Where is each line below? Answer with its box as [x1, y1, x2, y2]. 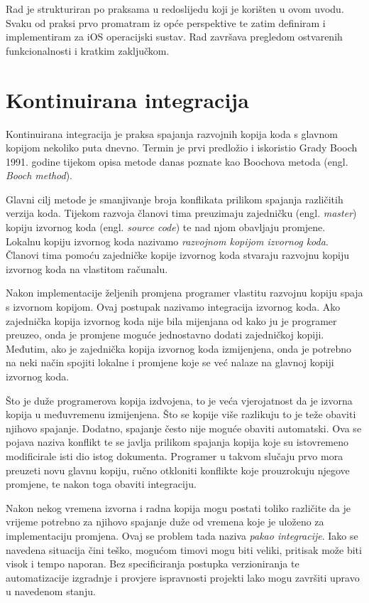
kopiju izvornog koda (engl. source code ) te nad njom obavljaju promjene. [6, 220, 326, 235]
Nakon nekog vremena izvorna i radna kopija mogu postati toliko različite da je [6, 500, 351, 515]
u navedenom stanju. [6, 584, 96, 599]
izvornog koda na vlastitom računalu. [6, 261, 168, 276]
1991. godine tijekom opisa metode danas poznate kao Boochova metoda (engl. [6, 154, 348, 169]
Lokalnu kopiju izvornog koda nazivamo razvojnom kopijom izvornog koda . [6, 233, 329, 248]
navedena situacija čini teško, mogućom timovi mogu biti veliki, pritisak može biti [6, 542, 362, 557]
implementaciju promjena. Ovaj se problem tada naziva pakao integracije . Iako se [6, 528, 358, 543]
